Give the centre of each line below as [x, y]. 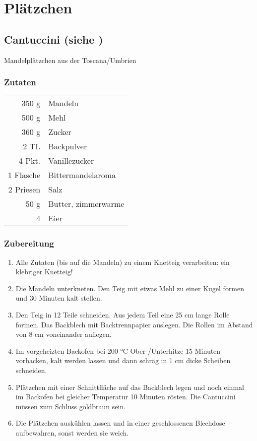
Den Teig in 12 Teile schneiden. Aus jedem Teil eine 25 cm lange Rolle [123, 314]
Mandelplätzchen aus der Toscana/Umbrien [70, 60]
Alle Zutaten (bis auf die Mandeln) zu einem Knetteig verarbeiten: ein [123, 262]
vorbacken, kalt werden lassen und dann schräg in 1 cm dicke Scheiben [123, 360]
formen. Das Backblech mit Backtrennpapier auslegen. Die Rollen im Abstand [134, 324]
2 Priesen [24, 189]
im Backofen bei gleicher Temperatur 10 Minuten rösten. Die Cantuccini [126, 397]
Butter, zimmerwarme [86, 204]
